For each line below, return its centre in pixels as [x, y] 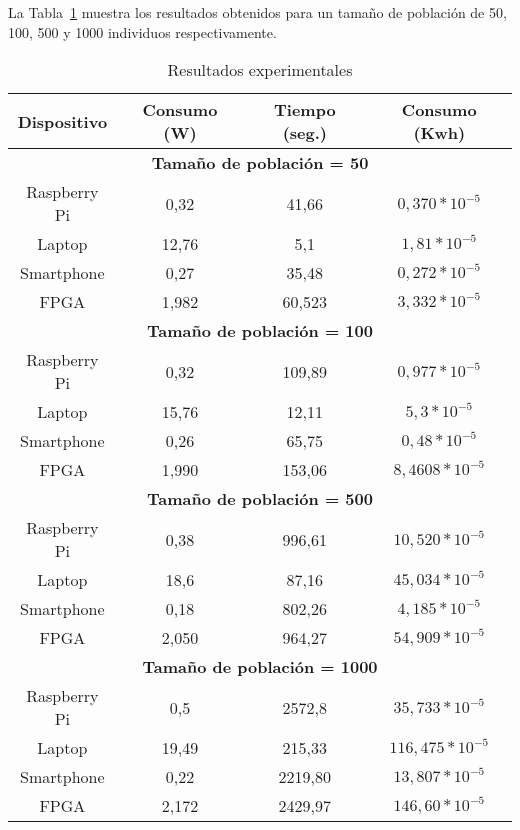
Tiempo [305, 110]
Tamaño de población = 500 [260, 499]
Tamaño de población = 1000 [260, 667]
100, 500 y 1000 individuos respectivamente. [142, 31]
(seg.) [304, 133]
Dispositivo [62, 121]
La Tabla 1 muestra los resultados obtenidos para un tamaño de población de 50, [257, 12]
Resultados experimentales [260, 70]
